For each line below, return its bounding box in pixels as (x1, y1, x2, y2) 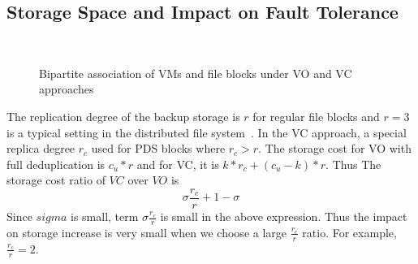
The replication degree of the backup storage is (6, 107, 240, 124)
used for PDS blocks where (91, 140, 226, 157)
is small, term (71, 208, 139, 225)
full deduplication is (6, 155, 106, 172)
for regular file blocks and (252, 107, 380, 124)
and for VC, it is (136, 155, 219, 172)
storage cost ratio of (6, 171, 106, 188)
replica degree (6, 140, 75, 157)
